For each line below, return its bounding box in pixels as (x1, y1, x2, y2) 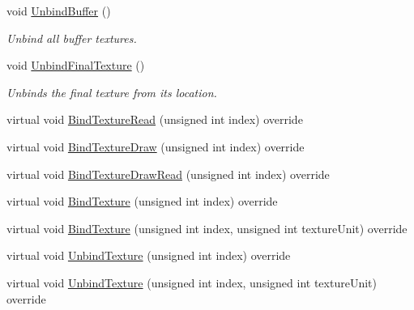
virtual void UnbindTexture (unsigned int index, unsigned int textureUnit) (6, 274, 377, 291)
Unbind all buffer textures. (6, 29, 137, 46)
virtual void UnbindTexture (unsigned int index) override (6, 247, 291, 264)
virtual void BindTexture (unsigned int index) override (6, 193, 278, 210)
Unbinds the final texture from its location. (6, 83, 217, 100)
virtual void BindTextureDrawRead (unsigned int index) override (6, 165, 330, 182)
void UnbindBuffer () (6, 2, 111, 19)
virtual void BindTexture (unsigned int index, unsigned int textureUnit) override (6, 219, 408, 236)
